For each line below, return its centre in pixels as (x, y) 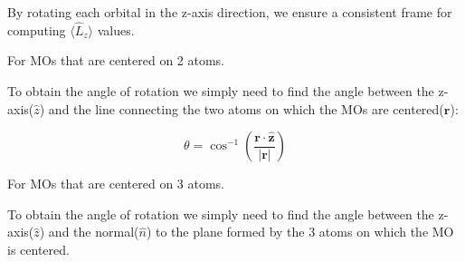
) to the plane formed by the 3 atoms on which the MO (300, 232)
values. (116, 29)
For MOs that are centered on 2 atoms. (116, 60)
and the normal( (94, 232)
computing (37, 29)
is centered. (38, 249)
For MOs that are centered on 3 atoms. (116, 184)
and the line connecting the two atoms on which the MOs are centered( (246, 108)
